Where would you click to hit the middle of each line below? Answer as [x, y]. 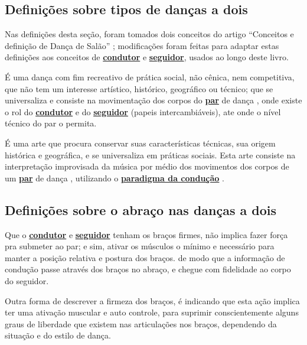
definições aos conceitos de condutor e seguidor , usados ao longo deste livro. [147, 57]
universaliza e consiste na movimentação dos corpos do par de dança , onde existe [153, 100]
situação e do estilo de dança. [58, 335]
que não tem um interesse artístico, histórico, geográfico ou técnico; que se [139, 88]
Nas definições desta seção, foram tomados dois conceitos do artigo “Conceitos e [149, 34]
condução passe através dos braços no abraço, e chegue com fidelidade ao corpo [148, 269]
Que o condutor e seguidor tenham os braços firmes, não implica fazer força [146, 234]
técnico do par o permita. [51, 123]
